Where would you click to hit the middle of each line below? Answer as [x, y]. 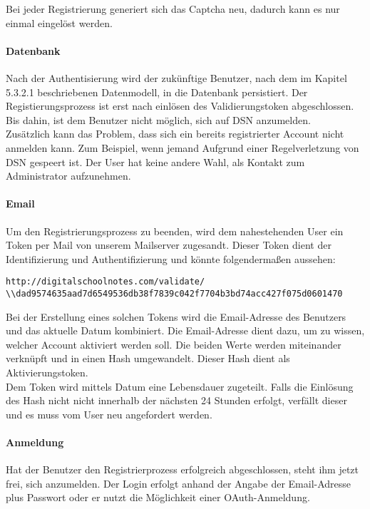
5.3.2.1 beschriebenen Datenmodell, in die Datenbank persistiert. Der [157, 92]
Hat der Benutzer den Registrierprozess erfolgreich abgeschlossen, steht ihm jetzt [183, 469]
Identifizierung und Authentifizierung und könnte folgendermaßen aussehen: [171, 258]
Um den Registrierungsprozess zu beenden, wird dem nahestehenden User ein [175, 231]
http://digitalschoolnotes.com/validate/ [106, 282]
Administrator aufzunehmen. [68, 176]
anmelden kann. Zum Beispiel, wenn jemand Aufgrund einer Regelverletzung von [183, 147]
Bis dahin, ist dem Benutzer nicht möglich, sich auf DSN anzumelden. [158, 119]
